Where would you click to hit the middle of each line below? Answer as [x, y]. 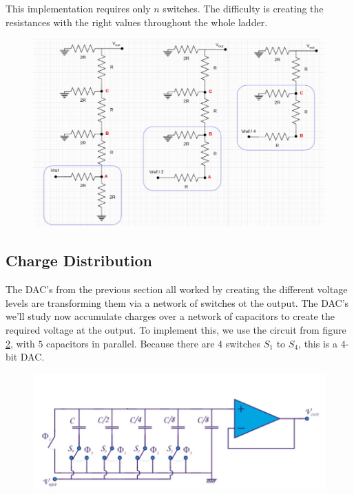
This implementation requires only [78, 8]
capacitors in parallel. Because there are [131, 343]
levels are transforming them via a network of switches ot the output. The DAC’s [177, 302]
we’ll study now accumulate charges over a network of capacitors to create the [170, 316]
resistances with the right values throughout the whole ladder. [137, 22]
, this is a [318, 343]
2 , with [20, 343]
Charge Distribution [79, 260]
